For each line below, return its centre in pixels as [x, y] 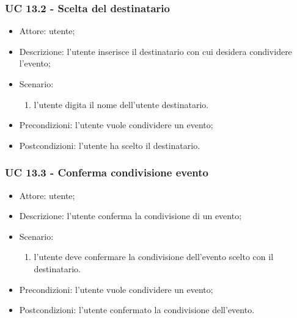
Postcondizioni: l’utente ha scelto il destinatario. [110, 145]
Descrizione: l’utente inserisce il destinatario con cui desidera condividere [156, 51]
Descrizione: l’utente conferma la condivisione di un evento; [130, 216]
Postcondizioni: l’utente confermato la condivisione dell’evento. [137, 310]
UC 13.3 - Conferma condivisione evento [107, 172]
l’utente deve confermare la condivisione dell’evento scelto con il [154, 257]
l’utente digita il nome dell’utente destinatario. [121, 104]
